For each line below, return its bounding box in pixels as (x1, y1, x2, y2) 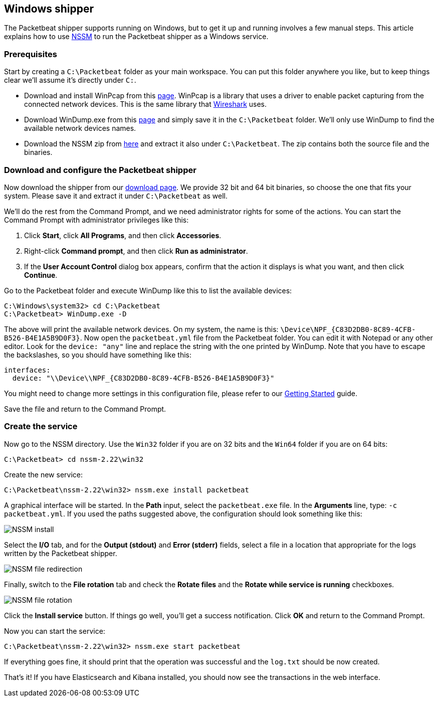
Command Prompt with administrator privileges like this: (4, 215, 189, 224)
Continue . (24, 270, 58, 279)
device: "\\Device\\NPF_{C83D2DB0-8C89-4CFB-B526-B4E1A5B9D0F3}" (12, 374, 275, 382)
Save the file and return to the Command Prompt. (4, 404, 166, 413)
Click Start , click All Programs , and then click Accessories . (24, 231, 222, 240)
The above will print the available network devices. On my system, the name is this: (4, 324, 279, 333)
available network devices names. (24, 124, 136, 133)
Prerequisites (4, 49, 57, 59)
